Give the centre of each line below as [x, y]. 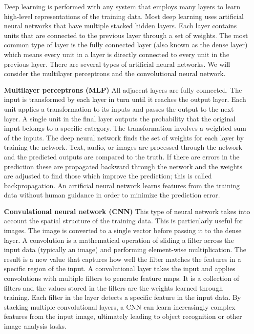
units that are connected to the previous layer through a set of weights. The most [126, 35]
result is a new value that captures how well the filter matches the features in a [123, 259]
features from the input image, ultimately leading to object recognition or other [123, 316]
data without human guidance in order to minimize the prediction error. [112, 195]
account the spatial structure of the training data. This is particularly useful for [123, 221]
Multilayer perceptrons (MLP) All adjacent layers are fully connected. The [123, 89]
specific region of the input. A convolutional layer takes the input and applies [120, 268]
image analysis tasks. [35, 326]
